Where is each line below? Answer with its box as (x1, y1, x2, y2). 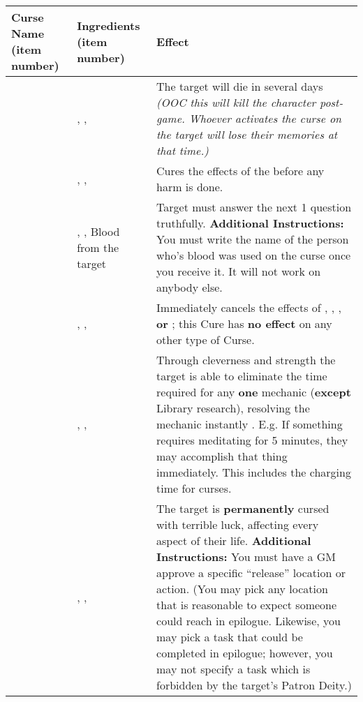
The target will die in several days (156, 78, 323, 94)
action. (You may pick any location (156, 581, 328, 597)
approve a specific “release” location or (156, 565, 346, 581)
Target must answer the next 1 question (156, 199, 352, 215)
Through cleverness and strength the (156, 352, 336, 368)
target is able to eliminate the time (156, 368, 327, 384)
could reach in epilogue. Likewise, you (156, 613, 341, 629)
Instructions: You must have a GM (156, 548, 336, 565)
